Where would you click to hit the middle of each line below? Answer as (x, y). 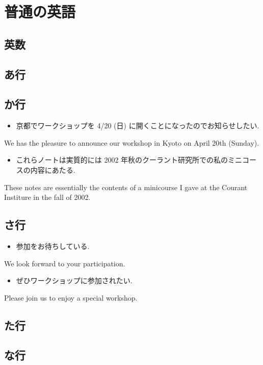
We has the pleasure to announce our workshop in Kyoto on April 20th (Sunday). (132, 142)
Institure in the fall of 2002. (47, 197)
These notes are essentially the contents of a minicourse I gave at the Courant (126, 187)
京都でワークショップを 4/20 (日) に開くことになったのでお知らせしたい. (138, 126)
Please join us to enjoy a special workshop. (71, 297)
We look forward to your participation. (65, 263)
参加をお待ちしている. (53, 246)
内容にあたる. (53, 169)
